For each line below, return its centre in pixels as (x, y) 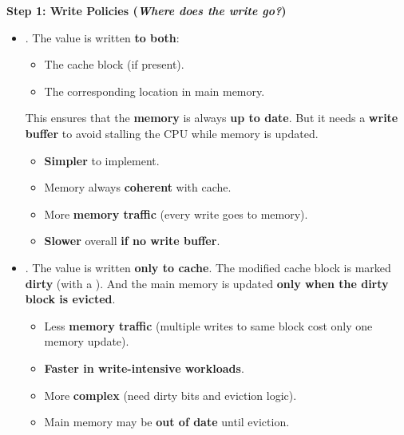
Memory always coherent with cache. (138, 187)
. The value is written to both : (102, 37)
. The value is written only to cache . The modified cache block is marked (208, 267)
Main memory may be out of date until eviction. (167, 422)
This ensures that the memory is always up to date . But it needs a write (212, 118)
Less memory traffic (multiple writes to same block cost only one (208, 325)
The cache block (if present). (114, 64)
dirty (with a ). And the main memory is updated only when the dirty (207, 283)
